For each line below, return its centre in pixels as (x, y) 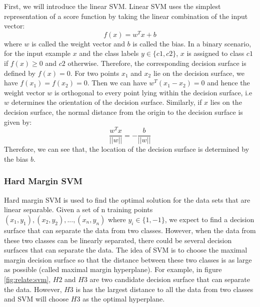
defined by (20, 73)
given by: (18, 122)
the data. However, (33, 289)
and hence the (228, 83)
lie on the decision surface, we (199, 73)
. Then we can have (117, 83)
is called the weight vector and (78, 43)
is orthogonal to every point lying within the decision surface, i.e (153, 92)
